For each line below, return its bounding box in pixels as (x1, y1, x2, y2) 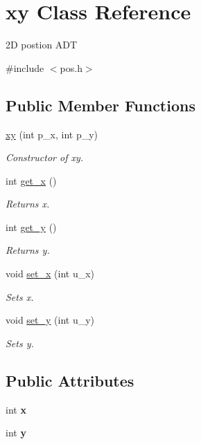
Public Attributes (6, 369, 134, 391)
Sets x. (6, 289, 34, 304)
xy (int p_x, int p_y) (6, 127, 98, 141)
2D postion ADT (6, 37, 78, 52)
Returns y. (6, 243, 50, 257)
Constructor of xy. (6, 150, 84, 165)
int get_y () (6, 219, 57, 234)
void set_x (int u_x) (6, 266, 95, 281)
